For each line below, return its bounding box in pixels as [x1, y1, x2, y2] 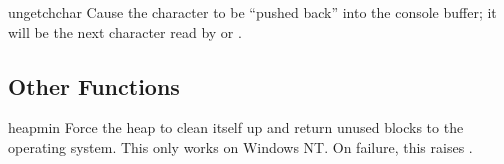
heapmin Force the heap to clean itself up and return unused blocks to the [8, 117, 464, 138]
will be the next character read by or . [8, 21, 242, 42]
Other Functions [8, 70, 180, 101]
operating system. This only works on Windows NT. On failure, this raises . [8, 136, 473, 157]
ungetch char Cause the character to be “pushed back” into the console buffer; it [8, 2, 497, 22]
